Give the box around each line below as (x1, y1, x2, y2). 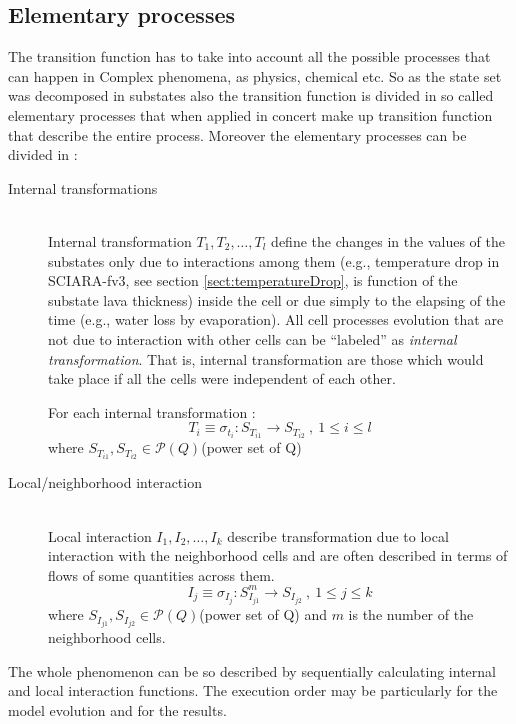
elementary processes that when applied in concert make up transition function (8, 104, 493, 125)
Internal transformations (8, 177, 158, 198)
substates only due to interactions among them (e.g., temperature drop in (48, 250, 500, 271)
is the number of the (348, 604, 474, 625)
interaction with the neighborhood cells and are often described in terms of (48, 545, 508, 566)
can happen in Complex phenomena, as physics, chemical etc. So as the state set (8, 65, 502, 86)
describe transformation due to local (227, 525, 449, 546)
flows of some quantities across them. (48, 564, 275, 585)
